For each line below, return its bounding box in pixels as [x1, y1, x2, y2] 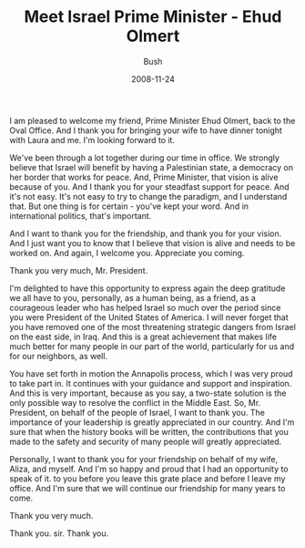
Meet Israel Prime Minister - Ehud [24, 6, 282, 27]
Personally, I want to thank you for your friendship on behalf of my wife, [9, 453, 279, 464]
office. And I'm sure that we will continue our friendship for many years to [9, 482, 286, 493]
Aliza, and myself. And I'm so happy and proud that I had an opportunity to [9, 463, 289, 474]
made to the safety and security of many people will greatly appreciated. [9, 436, 282, 447]
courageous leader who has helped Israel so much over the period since [9, 302, 281, 313]
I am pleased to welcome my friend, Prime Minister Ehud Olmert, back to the [9, 115, 296, 126]
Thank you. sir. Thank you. [9, 527, 109, 539]
